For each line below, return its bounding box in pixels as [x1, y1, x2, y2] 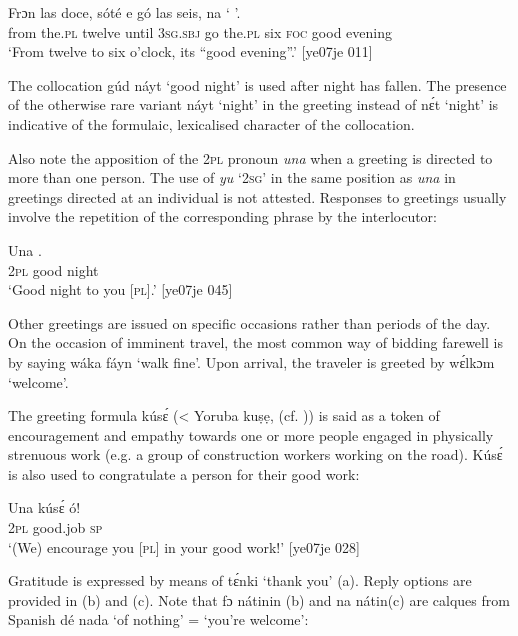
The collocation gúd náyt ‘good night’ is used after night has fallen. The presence [8, 74, 507, 95]
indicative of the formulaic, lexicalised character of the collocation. [8, 113, 415, 134]
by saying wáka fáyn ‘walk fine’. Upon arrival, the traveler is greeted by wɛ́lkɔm [8, 351, 495, 372]
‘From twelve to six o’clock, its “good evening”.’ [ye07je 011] [8, 41, 373, 62]
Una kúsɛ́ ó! [8, 497, 81, 518]
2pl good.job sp [8, 517, 103, 538]
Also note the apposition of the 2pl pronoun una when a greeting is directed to [8, 147, 493, 168]
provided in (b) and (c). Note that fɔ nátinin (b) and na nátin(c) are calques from [8, 589, 510, 610]
